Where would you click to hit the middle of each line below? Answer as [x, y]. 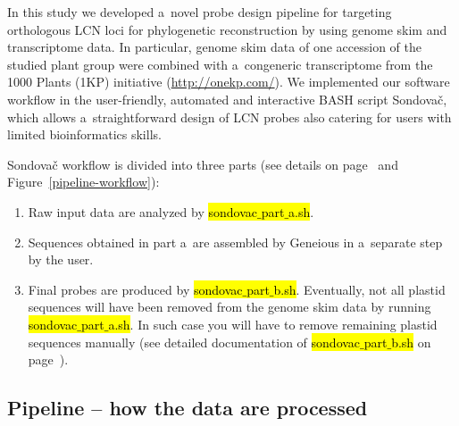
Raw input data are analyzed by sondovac [143, 211]
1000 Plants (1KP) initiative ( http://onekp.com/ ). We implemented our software [229, 82]
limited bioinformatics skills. [84, 134]
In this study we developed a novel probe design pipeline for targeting [200, 12]
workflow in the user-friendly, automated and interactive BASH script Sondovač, [227, 99]
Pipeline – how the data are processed [188, 408]
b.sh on [411, 342]
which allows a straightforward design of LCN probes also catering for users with [229, 117]
